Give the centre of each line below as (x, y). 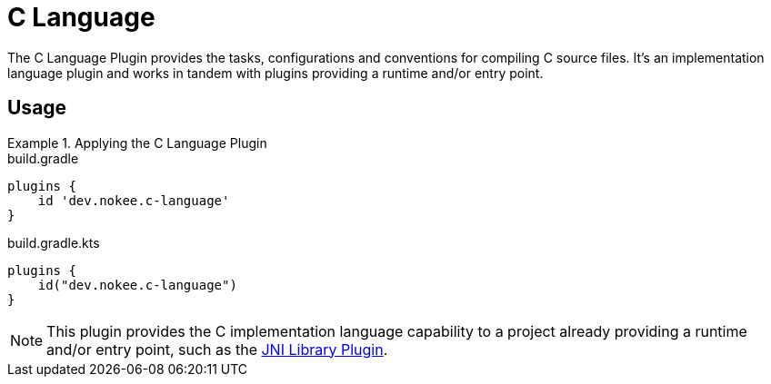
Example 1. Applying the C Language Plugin (137, 143)
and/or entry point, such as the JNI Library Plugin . (217, 349)
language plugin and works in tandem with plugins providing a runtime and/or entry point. (275, 73)
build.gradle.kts (54, 242)
